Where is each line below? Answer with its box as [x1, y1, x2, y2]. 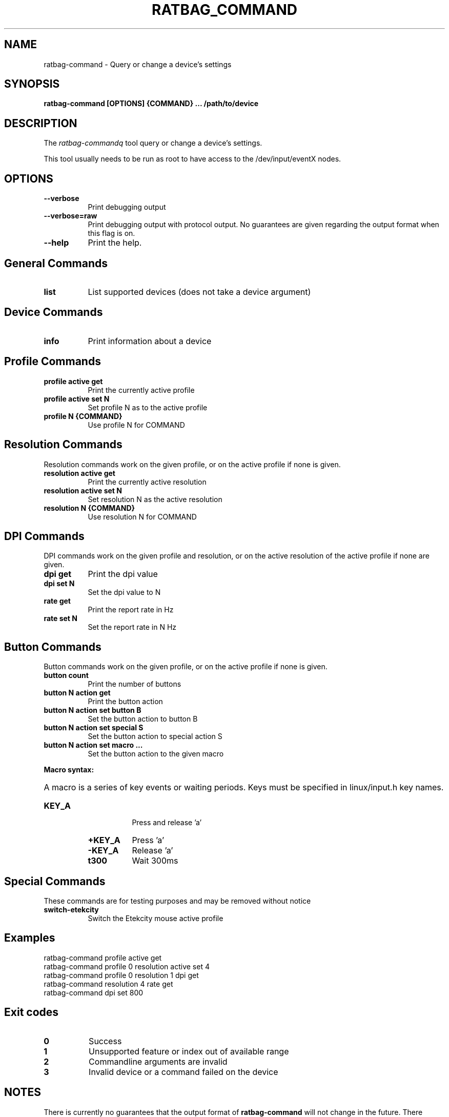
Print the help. [88, 237, 142, 248]
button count [44, 671, 89, 680]
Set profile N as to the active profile [88, 403, 208, 412]
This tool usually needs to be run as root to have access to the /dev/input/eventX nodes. [44, 154, 341, 164]
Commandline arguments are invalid [89, 1056, 228, 1067]
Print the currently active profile [88, 385, 195, 394]
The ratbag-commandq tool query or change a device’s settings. [44, 138, 262, 148]
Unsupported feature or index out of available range [89, 1046, 289, 1056]
